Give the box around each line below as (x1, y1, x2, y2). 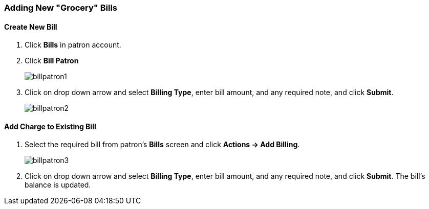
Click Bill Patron (25, 56, 79, 65)
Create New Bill (4, 22, 57, 31)
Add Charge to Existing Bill (4, 122, 96, 131)
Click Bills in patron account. (25, 40, 121, 50)
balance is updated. (25, 180, 91, 190)
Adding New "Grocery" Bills (4, 3, 117, 13)
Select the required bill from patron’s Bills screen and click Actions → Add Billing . (25, 140, 300, 149)
